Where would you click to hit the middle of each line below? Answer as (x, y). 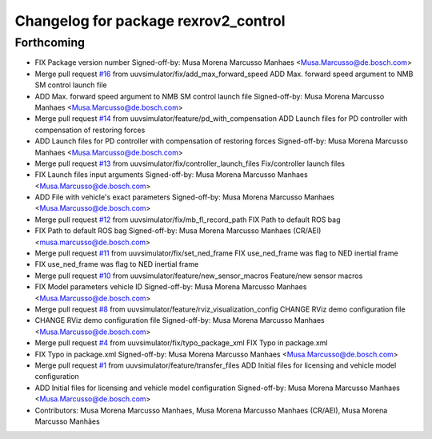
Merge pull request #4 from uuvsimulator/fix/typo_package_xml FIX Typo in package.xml (181, 343)
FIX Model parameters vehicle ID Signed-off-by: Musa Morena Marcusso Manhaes (171, 287)
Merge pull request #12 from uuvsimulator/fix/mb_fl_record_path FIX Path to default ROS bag (188, 219)
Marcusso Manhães (67, 421)
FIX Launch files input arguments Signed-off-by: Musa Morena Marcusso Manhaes (171, 175)
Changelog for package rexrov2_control (150, 21)
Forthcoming (50, 42)
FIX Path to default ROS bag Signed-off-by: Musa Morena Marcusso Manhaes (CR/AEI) (178, 231)
